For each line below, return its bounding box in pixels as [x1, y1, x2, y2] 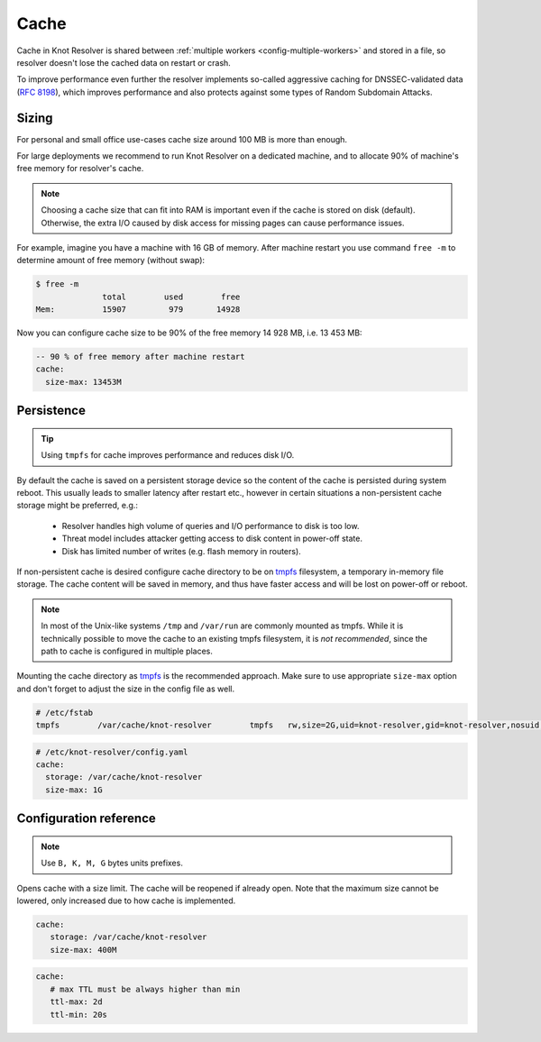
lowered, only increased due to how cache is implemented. [16, 895, 236, 906]
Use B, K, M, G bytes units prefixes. [41, 857, 184, 869]
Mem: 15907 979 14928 [35, 305, 241, 315]
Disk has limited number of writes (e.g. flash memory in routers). [61, 545, 301, 556]
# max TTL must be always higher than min [50, 983, 241, 994]
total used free [102, 291, 241, 302]
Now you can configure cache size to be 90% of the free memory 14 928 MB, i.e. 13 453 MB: [16, 327, 362, 338]
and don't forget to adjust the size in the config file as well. [16, 683, 234, 694]
